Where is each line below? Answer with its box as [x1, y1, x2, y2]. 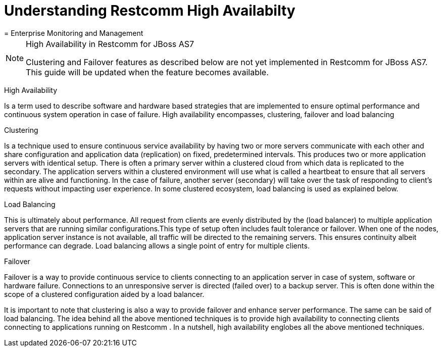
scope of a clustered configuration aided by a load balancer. [4, 289, 205, 298]
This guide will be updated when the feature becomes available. [26, 67, 269, 77]
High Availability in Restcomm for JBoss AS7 [26, 38, 194, 49]
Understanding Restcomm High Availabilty [4, 2, 296, 19]
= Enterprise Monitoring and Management [4, 28, 143, 37]
